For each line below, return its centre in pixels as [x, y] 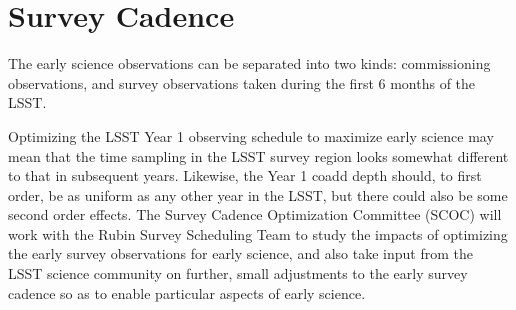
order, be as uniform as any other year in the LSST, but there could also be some [258, 194]
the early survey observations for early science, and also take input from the [240, 253]
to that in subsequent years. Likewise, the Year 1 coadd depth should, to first [245, 175]
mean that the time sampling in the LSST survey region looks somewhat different [258, 155]
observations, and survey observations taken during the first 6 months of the [242, 82]
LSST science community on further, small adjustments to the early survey [238, 273]
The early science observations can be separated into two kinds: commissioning [249, 63]
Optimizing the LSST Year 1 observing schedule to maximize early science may [251, 135]
